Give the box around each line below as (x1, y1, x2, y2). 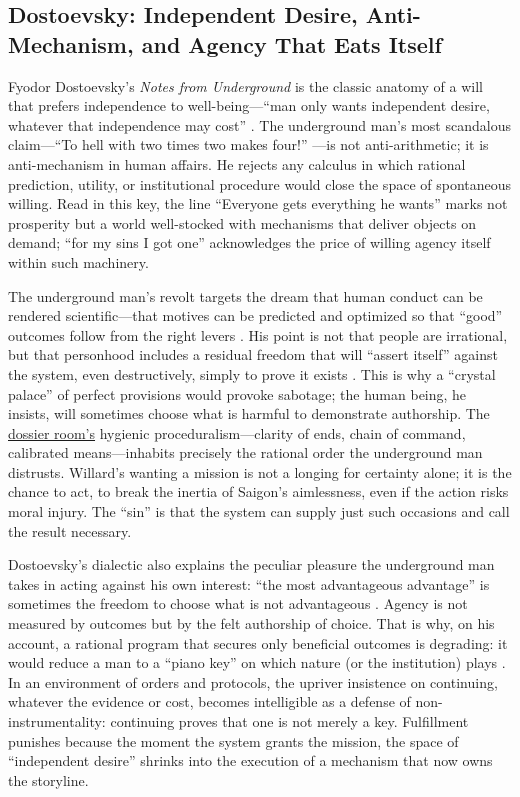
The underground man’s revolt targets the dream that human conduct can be (8, 285, 483, 306)
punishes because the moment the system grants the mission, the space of (8, 730, 459, 751)
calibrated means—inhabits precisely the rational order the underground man (8, 442, 483, 463)
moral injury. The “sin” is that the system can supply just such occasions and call (8, 501, 510, 522)
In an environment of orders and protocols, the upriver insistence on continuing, (8, 671, 498, 692)
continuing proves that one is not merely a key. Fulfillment (110, 711, 469, 731)
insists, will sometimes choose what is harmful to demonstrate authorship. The (8, 403, 490, 424)
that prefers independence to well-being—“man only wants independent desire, (8, 95, 490, 116)
